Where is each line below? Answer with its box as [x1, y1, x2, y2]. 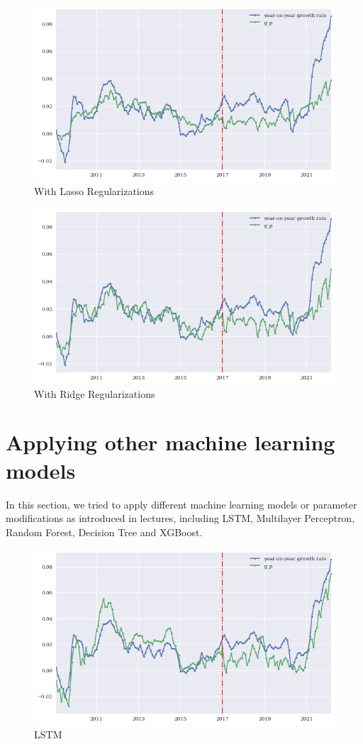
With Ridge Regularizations [34, 386, 155, 401]
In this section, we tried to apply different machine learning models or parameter [6, 496, 357, 511]
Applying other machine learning [6, 428, 335, 457]
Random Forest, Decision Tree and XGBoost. [6, 524, 203, 539]
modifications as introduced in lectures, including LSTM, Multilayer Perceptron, [6, 511, 355, 526]
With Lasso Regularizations [34, 184, 155, 199]
